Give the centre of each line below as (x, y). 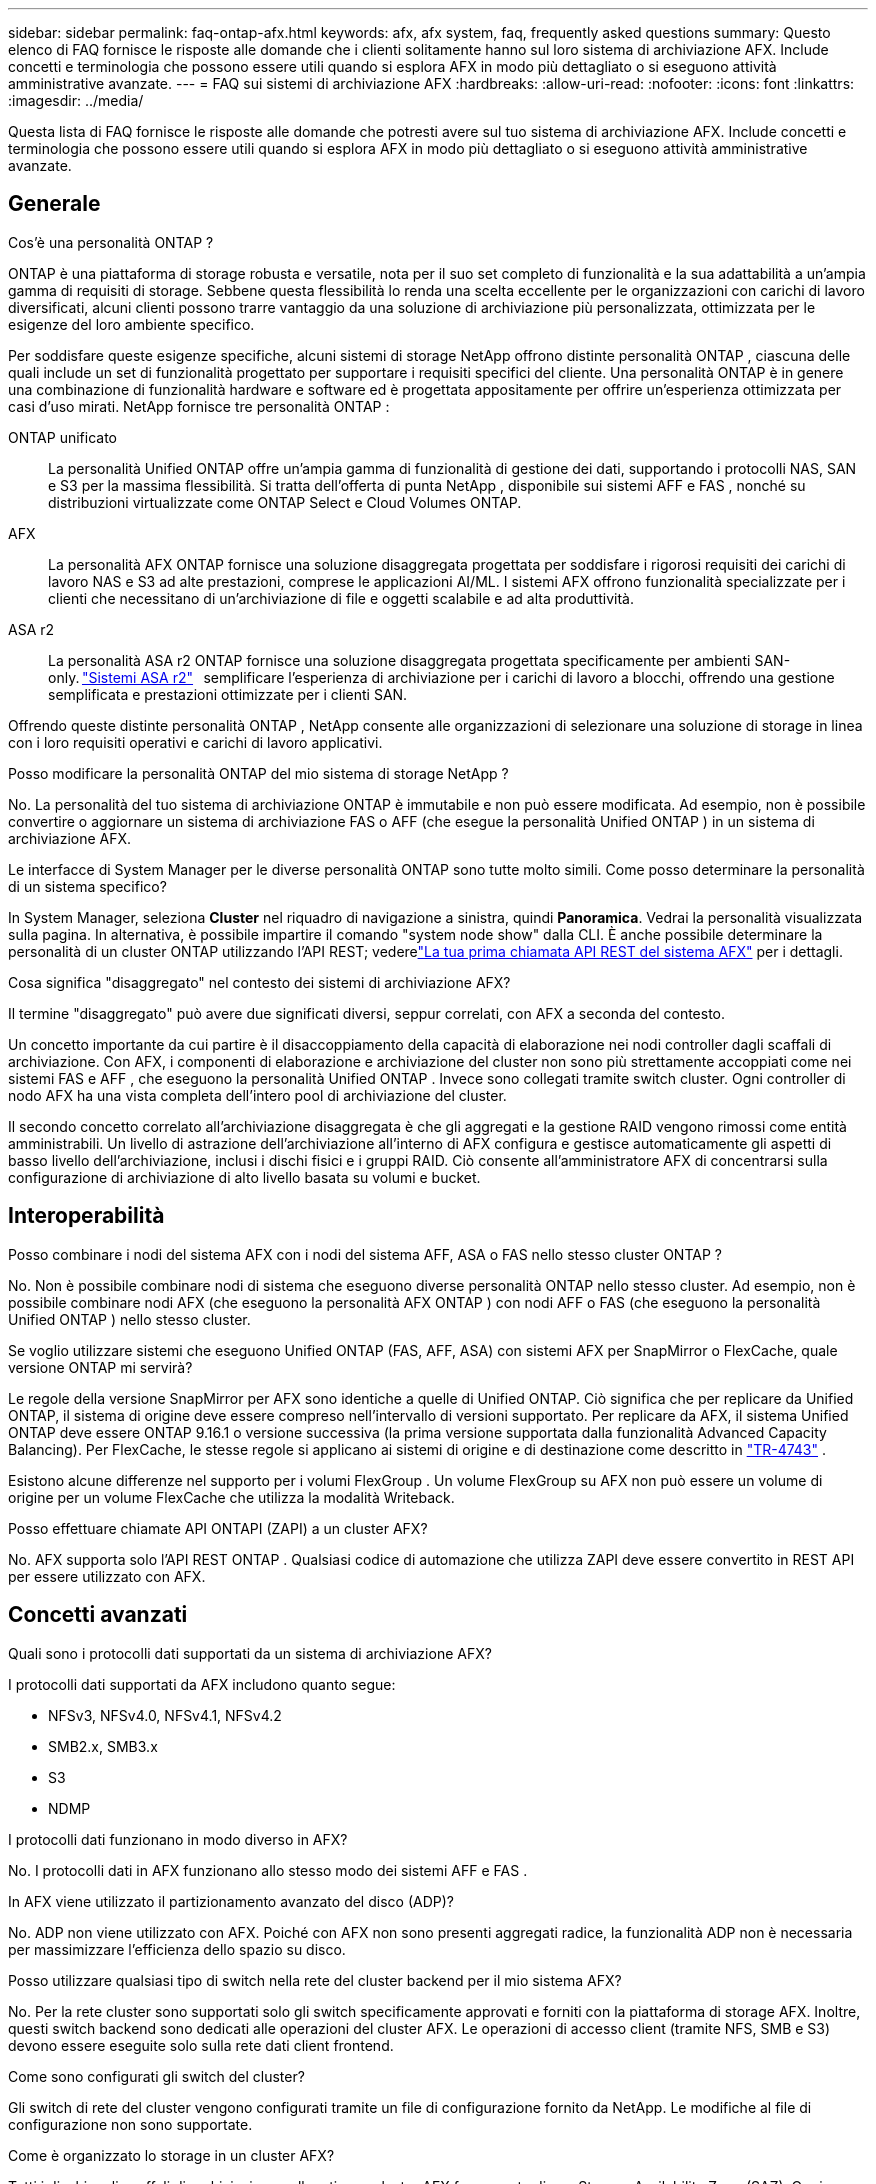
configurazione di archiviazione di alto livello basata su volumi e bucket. (244, 1177)
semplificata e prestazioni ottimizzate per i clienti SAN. (228, 694)
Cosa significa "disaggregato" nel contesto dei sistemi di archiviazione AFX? (259, 982)
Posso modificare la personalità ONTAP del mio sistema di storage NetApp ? (258, 773)
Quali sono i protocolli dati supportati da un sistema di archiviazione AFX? (250, 1653)
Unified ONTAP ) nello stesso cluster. (129, 1319)
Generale (54, 204)
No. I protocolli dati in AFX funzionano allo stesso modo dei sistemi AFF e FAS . (268, 1870)
